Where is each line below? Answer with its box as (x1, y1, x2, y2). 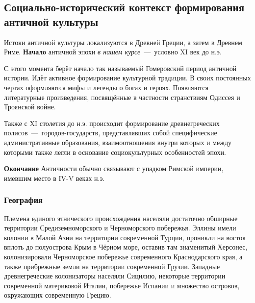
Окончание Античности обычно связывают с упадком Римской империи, (4, 163, 224, 174)
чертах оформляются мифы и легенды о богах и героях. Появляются (4, 82, 208, 92)
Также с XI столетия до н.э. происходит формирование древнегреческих (4, 118, 220, 128)
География (4, 194, 43, 206)
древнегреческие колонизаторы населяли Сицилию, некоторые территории (4, 271, 226, 281)
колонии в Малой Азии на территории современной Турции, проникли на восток (4, 232, 246, 242)
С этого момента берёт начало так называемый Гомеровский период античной (4, 63, 237, 73)
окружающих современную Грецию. (4, 290, 111, 300)
